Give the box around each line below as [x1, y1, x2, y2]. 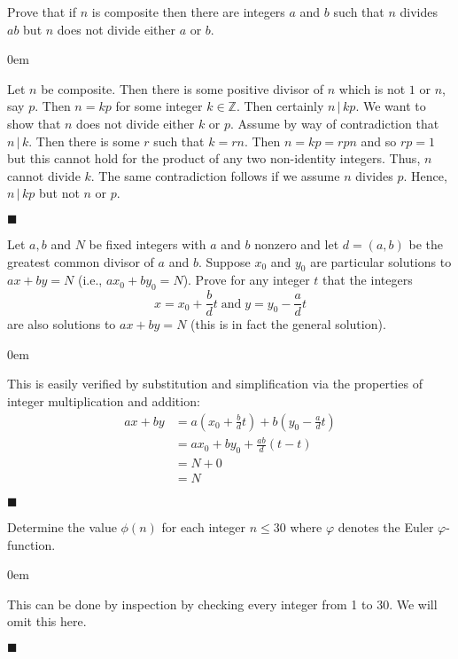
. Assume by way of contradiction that [230, 114, 439, 132]
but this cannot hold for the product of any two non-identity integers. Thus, [7, 149, 421, 168]
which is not [338, 79, 406, 98]
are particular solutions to [310, 252, 452, 271]
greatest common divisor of [7, 252, 154, 271]
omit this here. [7, 612, 87, 631]
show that [7, 114, 61, 132]
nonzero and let [254, 234, 339, 253]
